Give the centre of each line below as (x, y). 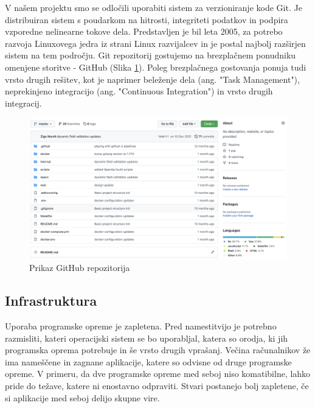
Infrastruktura (51, 301)
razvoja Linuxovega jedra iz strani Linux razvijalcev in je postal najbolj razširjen (155, 43)
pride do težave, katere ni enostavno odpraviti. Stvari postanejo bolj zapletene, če (157, 385)
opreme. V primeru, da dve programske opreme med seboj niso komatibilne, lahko (158, 374)
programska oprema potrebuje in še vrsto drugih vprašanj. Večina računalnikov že (158, 350)
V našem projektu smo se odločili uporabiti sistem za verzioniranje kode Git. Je (154, 7)
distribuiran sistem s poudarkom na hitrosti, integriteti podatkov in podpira (147, 19)
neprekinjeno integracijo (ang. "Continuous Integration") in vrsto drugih (139, 91)
